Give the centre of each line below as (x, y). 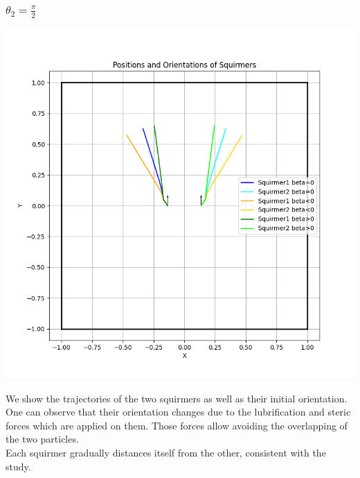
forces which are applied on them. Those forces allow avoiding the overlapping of (177, 425)
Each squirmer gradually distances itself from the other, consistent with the (166, 452)
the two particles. (42, 439)
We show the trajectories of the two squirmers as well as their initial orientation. (177, 398)
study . (18, 466)
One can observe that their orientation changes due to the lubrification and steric (178, 412)
